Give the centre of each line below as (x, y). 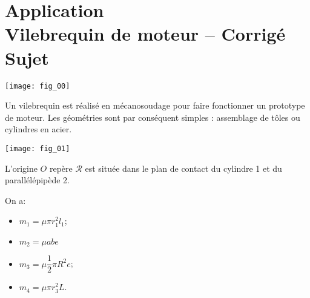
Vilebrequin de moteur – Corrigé (145, 34)
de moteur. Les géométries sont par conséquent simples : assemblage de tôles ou (153, 117)
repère (61, 168)
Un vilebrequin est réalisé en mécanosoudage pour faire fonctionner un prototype (155, 105)
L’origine (21, 168)
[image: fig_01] (38, 148)
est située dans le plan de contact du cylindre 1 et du (183, 168)
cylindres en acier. (38, 129)
